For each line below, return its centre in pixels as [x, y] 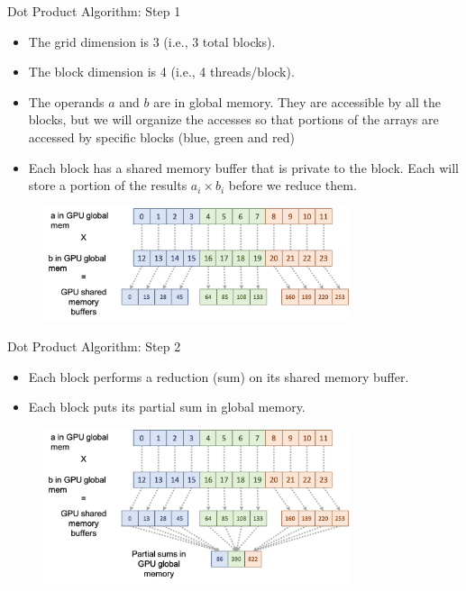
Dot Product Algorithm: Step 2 [94, 346]
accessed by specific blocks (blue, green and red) [161, 136]
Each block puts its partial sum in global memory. [167, 407]
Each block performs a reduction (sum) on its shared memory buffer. [219, 376]
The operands [66, 101]
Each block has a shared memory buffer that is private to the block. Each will [243, 167]
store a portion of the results [108, 185]
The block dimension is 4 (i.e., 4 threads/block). [161, 72]
